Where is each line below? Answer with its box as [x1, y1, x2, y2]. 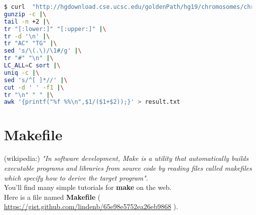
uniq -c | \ [4, 69, 39, 76]
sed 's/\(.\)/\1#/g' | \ [4, 47, 82, 55]
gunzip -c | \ [4, 10, 46, 18]
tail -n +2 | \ [4, 18, 50, 25]
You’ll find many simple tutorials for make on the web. [4, 182, 172, 192]
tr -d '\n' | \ [4, 32, 50, 40]
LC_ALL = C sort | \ [4, 62, 61, 69]
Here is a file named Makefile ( [4, 191, 100, 202]
